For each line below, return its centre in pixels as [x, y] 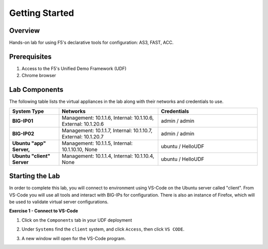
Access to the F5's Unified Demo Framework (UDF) [74, 68]
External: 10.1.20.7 [83, 137]
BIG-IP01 [23, 121]
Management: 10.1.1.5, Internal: [97, 143]
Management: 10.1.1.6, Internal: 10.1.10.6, [108, 118]
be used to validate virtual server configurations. [59, 202]
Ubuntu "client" [31, 156]
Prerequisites [30, 56]
